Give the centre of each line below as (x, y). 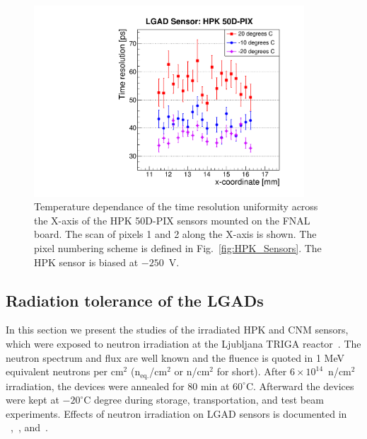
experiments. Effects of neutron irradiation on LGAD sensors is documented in (176, 413)
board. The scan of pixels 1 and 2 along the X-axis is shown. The (175, 234)
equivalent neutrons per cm (65, 371)
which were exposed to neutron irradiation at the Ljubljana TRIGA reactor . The (183, 344)
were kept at (33, 400)
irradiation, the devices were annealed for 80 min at (118, 386)
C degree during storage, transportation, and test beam (204, 400)
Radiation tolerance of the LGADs (135, 300)
